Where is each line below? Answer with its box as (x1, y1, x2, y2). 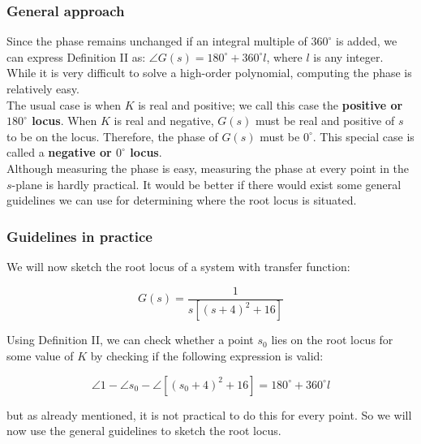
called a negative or (6, 144, 112, 161)
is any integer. (313, 48, 384, 65)
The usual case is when (6, 96, 121, 113)
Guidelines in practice (6, 226, 153, 246)
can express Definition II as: (6, 48, 146, 65)
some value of (6, 347, 74, 364)
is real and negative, (114, 112, 214, 129)
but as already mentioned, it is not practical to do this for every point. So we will (6, 406, 412, 423)
